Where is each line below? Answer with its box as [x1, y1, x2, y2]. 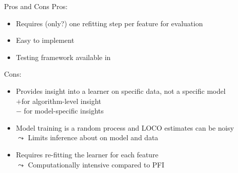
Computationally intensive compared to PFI [28, 159, 164, 169]
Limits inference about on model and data [28, 132, 158, 143]
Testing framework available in [16, 51, 111, 62]
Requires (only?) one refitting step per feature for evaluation [16, 18, 203, 28]
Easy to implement [16, 35, 75, 45]
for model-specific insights [24, 105, 104, 116]
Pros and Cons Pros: [4, 1, 68, 11]
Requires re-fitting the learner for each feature [16, 149, 158, 159]
